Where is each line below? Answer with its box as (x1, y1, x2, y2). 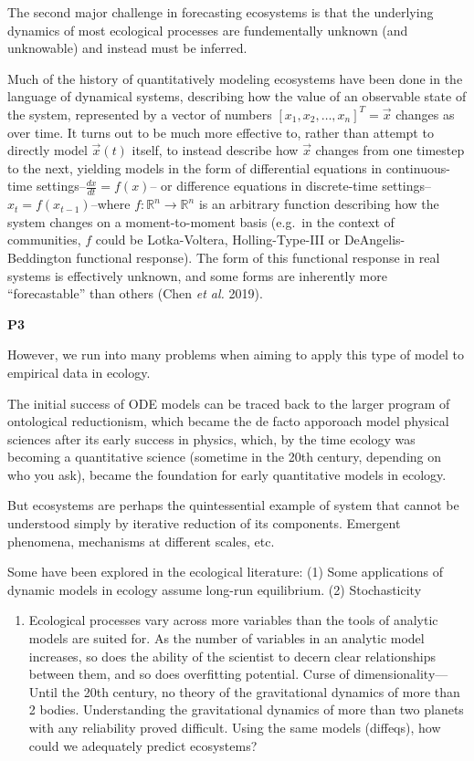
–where (90, 194, 131, 214)
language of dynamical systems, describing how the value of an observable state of (7, 87, 467, 106)
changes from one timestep (315, 141, 465, 160)
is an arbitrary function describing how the (198, 194, 439, 214)
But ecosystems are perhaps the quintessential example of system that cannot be (7, 495, 459, 515)
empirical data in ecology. (7, 362, 151, 381)
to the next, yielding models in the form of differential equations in (7, 158, 383, 177)
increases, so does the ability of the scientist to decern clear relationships (28, 646, 437, 665)
